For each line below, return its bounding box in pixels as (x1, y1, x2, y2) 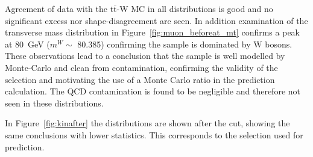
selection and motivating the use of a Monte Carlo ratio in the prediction (5, 73, 275, 85)
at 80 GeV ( (5, 37, 50, 50)
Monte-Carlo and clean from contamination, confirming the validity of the (5, 61, 278, 73)
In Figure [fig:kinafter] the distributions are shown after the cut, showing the (5, 117, 290, 129)
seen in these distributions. (5, 96, 104, 109)
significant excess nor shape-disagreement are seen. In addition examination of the (5, 14, 308, 26)
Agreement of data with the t (5, 2, 114, 14)
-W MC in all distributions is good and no (116, 2, 273, 14)
